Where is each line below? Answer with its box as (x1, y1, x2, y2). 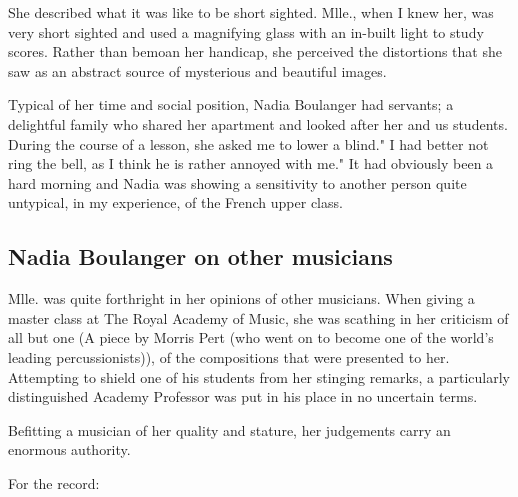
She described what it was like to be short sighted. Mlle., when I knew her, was (8, 2, 494, 22)
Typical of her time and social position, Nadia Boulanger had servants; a (8, 94, 454, 115)
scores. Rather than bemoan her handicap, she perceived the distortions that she (8, 41, 502, 62)
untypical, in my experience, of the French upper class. (8, 192, 343, 213)
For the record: (8, 472, 100, 493)
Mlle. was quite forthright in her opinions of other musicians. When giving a (8, 288, 475, 309)
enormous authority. (8, 439, 131, 460)
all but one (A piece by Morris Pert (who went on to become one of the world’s (8, 327, 494, 348)
